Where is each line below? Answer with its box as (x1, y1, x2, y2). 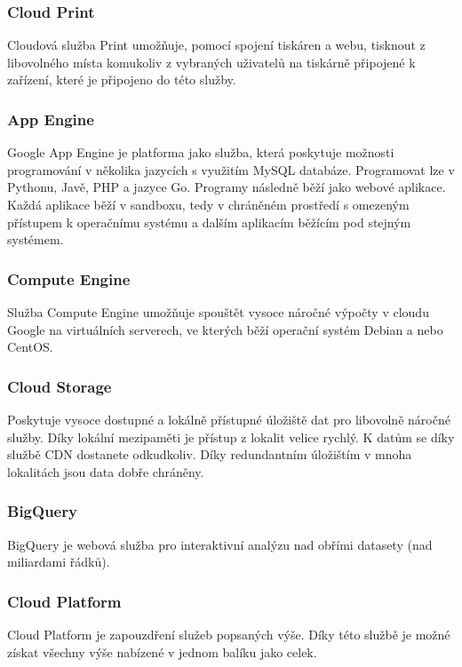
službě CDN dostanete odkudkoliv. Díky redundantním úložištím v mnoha (7, 445, 412, 464)
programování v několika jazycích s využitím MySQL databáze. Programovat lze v (7, 160, 455, 179)
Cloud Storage (7, 375, 112, 397)
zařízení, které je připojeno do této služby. (7, 70, 236, 89)
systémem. (7, 230, 64, 249)
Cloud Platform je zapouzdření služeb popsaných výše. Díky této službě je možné (7, 625, 450, 643)
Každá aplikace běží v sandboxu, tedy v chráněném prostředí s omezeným (7, 195, 410, 213)
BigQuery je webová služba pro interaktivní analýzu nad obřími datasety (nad (7, 535, 433, 553)
